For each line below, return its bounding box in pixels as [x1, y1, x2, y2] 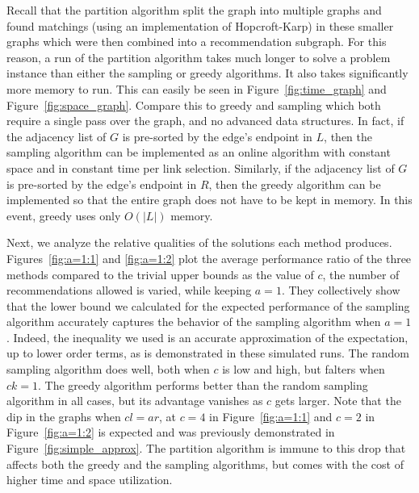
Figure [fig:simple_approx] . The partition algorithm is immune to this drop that [6, 440, 406, 457]
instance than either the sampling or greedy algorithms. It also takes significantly [6, 65, 409, 81]
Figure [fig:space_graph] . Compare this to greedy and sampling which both [6, 96, 381, 113]
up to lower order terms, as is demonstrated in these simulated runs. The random [6, 345, 409, 361]
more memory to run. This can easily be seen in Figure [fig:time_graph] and [6, 80, 387, 97]
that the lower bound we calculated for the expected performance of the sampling [6, 297, 410, 314]
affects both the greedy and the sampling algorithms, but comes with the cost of [6, 455, 404, 472]
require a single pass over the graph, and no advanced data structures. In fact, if [6, 112, 404, 129]
